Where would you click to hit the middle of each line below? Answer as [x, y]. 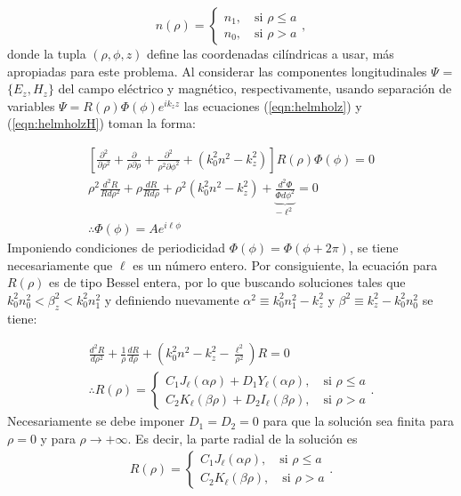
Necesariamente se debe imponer [96, 421]
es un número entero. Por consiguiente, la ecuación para [285, 264]
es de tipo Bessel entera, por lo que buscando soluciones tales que [227, 282]
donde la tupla [47, 53]
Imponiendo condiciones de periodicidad [117, 248]
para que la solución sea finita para [359, 421]
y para [58, 438]
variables [31, 105]
